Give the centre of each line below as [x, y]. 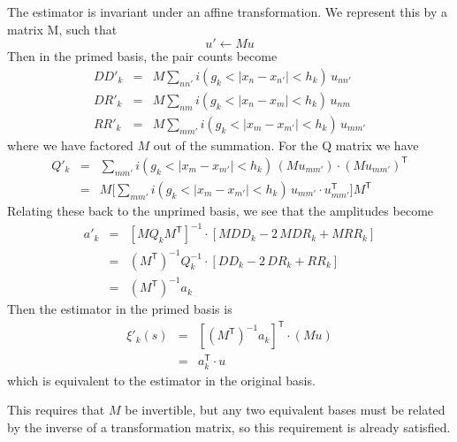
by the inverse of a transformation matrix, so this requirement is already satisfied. [229, 427]
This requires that [56, 410]
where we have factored [70, 145]
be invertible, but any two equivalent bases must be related [285, 410]
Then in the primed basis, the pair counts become [142, 56]
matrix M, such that [62, 29]
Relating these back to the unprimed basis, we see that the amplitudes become [221, 211]
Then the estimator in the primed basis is [120, 309]
